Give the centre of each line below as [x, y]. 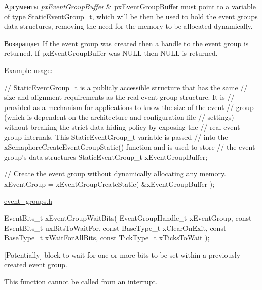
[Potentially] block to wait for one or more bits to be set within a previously [122, 254]
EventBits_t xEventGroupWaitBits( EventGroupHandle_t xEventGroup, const [128, 218]
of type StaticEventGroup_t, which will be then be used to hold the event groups [131, 16]
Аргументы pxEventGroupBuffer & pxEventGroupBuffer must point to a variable [130, 6]
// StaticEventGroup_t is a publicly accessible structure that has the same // [126, 87]
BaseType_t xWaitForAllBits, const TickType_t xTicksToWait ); [107, 238]
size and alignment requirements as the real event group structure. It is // [119, 97]
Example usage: [28, 70]
